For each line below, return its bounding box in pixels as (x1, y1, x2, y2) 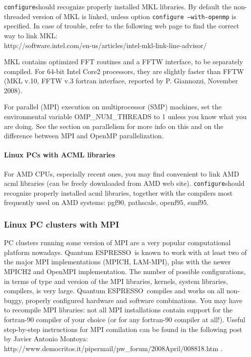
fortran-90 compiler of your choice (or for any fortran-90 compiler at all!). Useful (4, 314, 246, 325)
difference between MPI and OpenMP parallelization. (4, 130, 164, 141)
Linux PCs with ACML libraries (4, 150, 115, 160)
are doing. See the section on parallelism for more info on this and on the (4, 121, 224, 131)
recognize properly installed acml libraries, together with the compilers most (4, 187, 233, 198)
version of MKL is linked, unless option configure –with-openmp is (32, 11, 236, 21)
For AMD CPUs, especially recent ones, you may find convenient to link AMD (4, 168, 239, 178)
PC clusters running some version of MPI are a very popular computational (4, 237, 231, 248)
